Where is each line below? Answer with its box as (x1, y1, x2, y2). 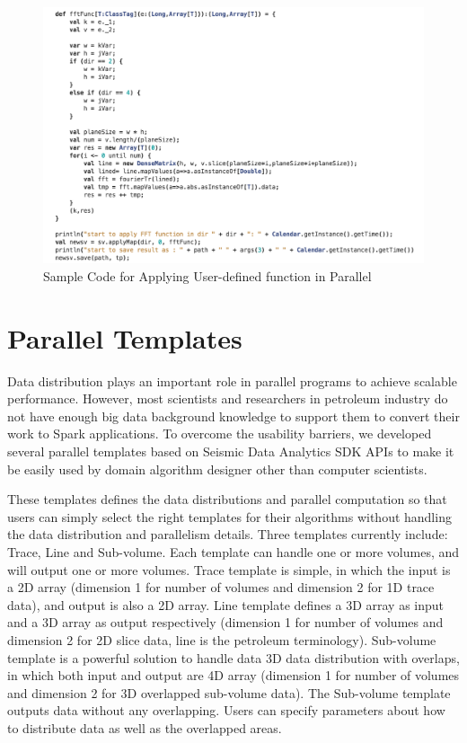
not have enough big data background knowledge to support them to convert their (7, 406, 460, 425)
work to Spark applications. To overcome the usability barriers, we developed (7, 424, 432, 443)
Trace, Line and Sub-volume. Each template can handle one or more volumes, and (7, 542, 460, 561)
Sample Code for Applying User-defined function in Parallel (43, 266, 372, 285)
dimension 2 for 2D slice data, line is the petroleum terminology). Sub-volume (7, 630, 436, 649)
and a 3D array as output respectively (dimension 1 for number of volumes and (7, 613, 444, 632)
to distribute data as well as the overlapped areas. (7, 718, 282, 737)
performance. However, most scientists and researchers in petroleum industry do (7, 389, 448, 408)
